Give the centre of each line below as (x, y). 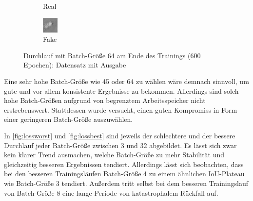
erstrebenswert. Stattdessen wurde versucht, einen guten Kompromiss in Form (121, 109)
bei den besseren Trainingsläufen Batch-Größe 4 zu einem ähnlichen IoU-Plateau (124, 174)
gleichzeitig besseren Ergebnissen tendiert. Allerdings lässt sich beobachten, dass (124, 164)
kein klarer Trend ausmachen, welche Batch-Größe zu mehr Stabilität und (114, 155)
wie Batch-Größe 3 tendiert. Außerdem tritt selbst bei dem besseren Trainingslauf (126, 183)
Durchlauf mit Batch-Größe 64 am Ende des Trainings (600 (112, 55)
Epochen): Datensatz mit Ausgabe (75, 65)
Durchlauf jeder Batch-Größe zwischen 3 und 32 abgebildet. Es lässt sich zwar (120, 145)
